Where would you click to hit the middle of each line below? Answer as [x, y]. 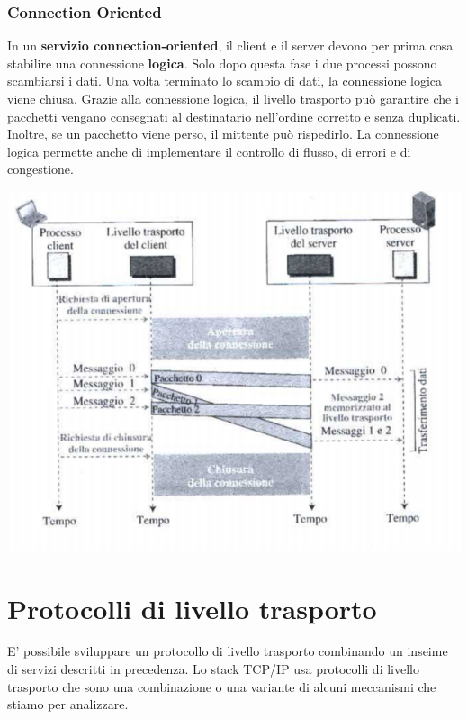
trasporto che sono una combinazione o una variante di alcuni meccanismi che [222, 686]
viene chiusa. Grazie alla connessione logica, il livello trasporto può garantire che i [233, 98]
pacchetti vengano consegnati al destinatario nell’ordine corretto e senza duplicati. [234, 116]
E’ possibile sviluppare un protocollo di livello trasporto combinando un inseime [228, 651]
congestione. [40, 169]
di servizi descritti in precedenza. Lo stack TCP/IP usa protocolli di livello [213, 669]
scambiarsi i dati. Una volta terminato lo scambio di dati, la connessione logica [225, 81]
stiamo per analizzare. [68, 704]
